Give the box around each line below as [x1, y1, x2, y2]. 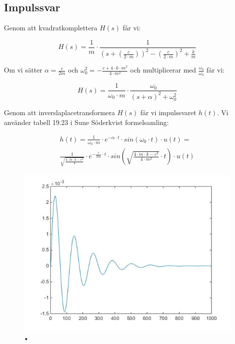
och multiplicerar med [130, 65, 196, 75]
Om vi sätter [4, 65, 43, 75]
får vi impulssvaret [140, 107, 196, 118]
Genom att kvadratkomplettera [4, 23, 97, 33]
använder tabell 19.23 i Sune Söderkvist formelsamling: [4, 117, 169, 127]
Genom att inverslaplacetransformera [4, 107, 115, 118]
